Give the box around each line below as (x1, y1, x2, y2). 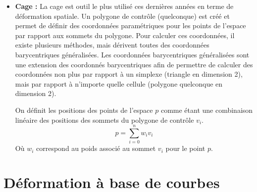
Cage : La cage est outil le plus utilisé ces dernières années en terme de (15, 1, 234, 11)
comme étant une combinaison (160, 104, 253, 115)
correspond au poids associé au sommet (36, 143, 156, 153)
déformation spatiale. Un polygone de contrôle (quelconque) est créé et (15, 10, 230, 21)
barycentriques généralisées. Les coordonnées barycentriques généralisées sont (15, 49, 250, 59)
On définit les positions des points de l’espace (15, 104, 153, 115)
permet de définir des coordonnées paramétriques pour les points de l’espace (15, 20, 246, 31)
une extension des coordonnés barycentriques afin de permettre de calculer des (15, 59, 253, 69)
